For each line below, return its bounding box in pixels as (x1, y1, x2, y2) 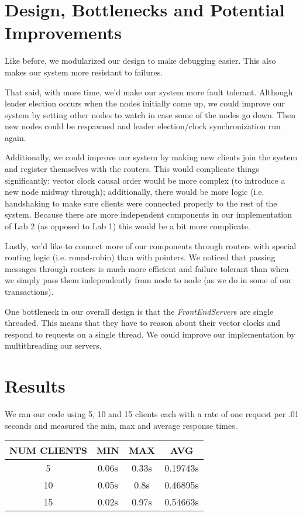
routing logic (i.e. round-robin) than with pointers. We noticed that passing (5, 251, 276, 263)
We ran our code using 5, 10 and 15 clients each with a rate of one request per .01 (5, 408, 299, 420)
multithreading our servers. (5, 339, 102, 352)
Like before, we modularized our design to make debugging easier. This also (5, 54, 276, 67)
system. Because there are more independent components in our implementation (5, 208, 292, 221)
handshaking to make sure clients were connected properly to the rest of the (5, 197, 277, 209)
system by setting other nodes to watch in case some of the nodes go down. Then (5, 108, 296, 121)
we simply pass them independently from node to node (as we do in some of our (5, 274, 292, 286)
